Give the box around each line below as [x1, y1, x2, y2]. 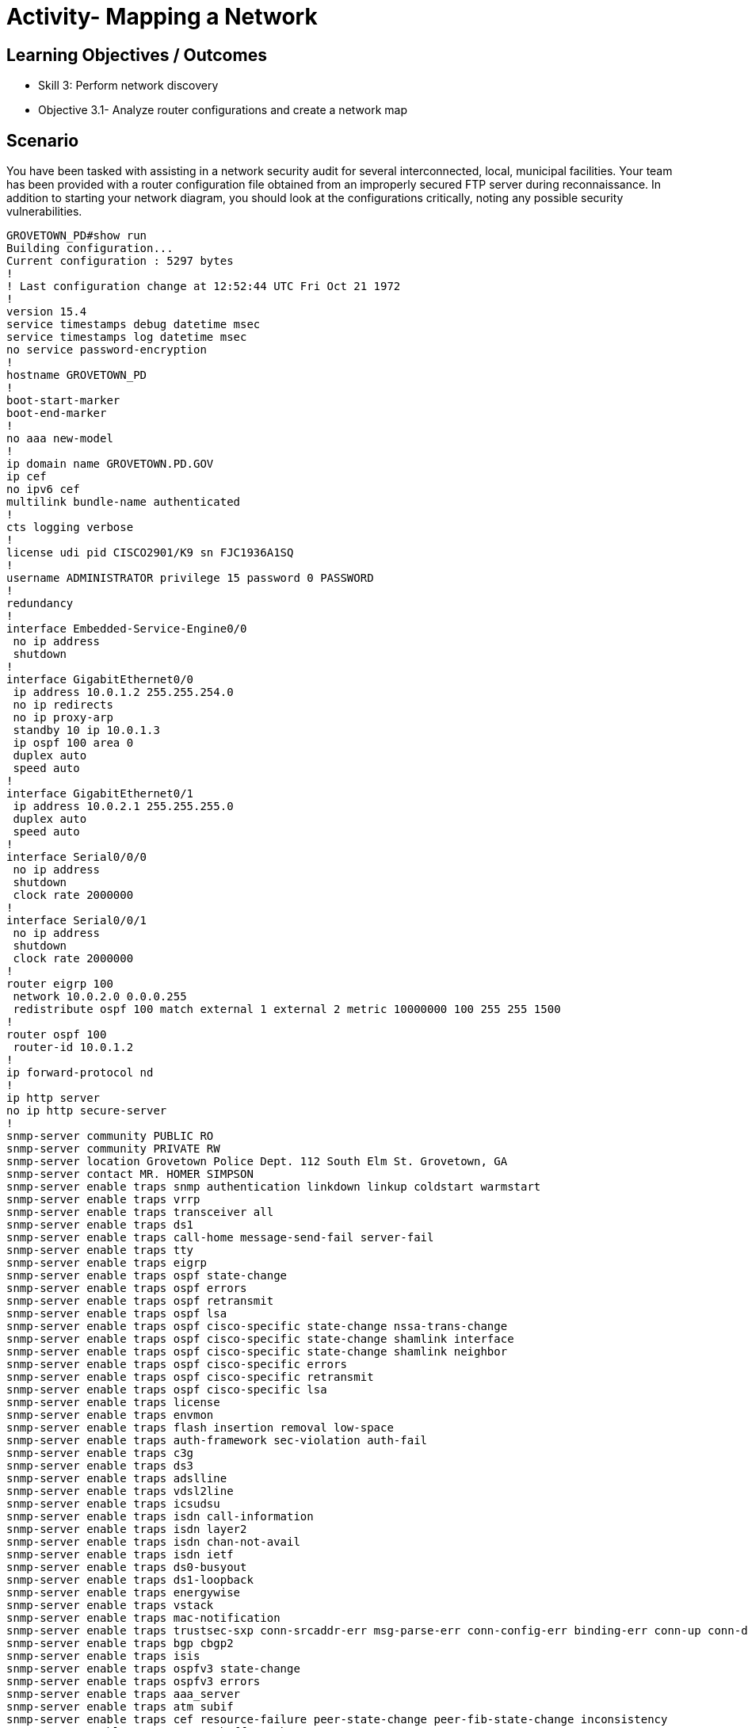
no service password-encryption [6, 343, 207, 357]
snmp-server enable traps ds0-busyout [6, 1561, 247, 1574]
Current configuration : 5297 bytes [6, 254, 234, 268]
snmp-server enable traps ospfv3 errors [6, 1675, 261, 1688]
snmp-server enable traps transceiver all [6, 1206, 274, 1219]
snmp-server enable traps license [6, 1396, 220, 1409]
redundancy [6, 597, 74, 610]
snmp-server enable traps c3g [6, 1447, 194, 1460]
